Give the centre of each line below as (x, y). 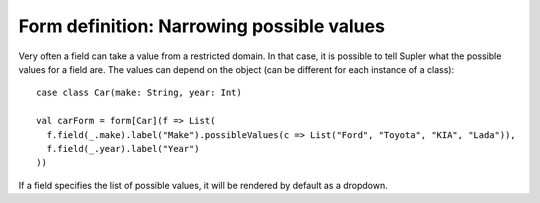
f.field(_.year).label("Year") (123, 148)
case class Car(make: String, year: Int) (139, 93)
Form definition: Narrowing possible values (201, 26)
